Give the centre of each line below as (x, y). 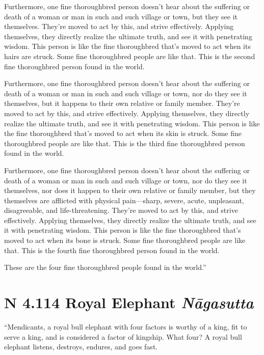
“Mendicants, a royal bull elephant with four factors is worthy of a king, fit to (126, 326)
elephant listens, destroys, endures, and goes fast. (81, 347)
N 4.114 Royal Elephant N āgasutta (129, 303)
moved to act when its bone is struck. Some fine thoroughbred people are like (125, 240)
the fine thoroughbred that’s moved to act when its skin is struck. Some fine (123, 133)
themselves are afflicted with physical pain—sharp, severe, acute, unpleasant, (124, 200)
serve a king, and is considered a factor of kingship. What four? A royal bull (123, 336)
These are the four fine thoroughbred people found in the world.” (105, 267)
